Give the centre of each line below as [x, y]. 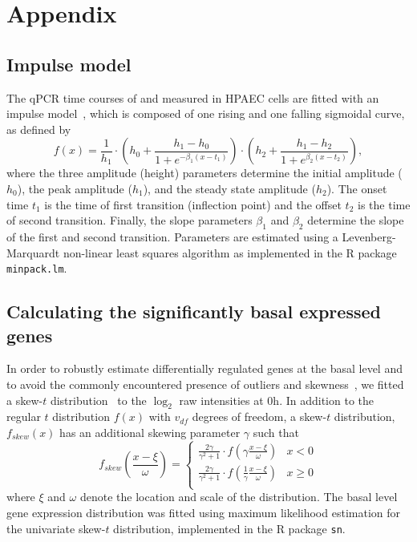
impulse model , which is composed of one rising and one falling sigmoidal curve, [206, 113]
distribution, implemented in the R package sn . [229, 528]
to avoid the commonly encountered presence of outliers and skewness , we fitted [205, 384]
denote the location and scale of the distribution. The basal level [239, 497]
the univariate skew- [56, 528]
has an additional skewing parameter [150, 432]
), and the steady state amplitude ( [229, 188]
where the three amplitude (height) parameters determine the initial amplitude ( [204, 173]
